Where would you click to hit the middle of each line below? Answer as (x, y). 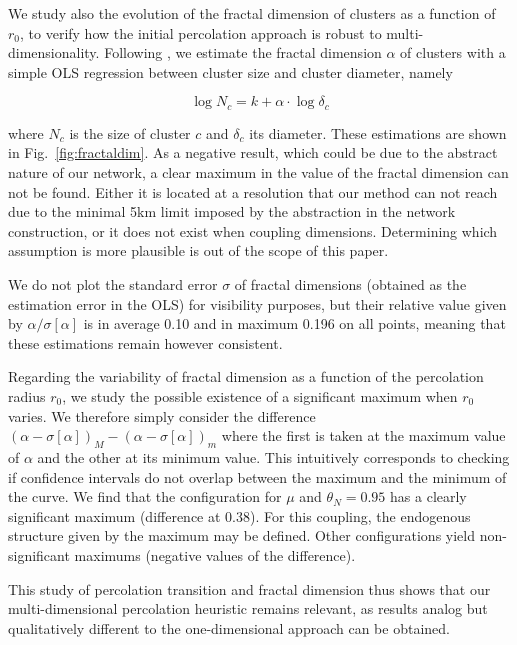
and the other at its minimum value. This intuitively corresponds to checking (273, 456)
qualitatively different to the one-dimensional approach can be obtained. (229, 627)
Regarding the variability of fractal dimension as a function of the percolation (246, 376)
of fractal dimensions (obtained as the (350, 283)
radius (27, 395)
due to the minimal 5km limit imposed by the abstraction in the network (232, 211)
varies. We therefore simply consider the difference (162, 415)
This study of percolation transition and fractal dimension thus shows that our (249, 588)
